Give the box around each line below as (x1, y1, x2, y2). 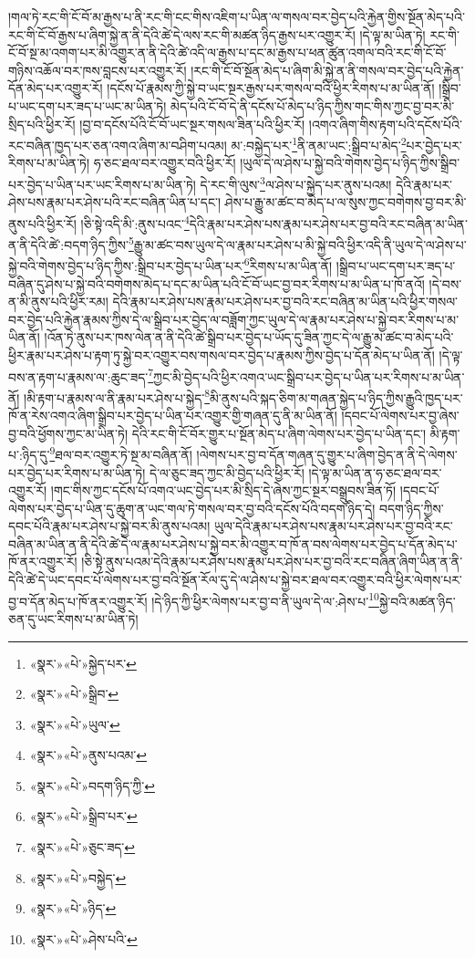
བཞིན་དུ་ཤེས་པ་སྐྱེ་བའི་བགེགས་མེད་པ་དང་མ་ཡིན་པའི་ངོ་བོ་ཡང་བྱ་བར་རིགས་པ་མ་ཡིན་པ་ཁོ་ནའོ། (8, 274, 425, 293)
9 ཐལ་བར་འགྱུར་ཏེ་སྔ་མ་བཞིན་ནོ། (49, 443, 192, 463)
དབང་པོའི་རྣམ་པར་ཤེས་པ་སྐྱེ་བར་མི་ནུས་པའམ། (8, 516, 211, 536)
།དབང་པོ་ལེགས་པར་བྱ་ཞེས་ (341, 406, 460, 425)
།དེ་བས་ (429, 274, 462, 293)
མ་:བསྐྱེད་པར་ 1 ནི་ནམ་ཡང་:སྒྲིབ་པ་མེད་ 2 (231, 133, 407, 154)
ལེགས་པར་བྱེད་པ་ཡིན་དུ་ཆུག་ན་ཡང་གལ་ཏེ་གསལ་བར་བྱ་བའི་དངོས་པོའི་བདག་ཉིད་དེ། (8, 498, 376, 517)
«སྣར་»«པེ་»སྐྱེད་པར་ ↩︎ (29, 653, 137, 672)
